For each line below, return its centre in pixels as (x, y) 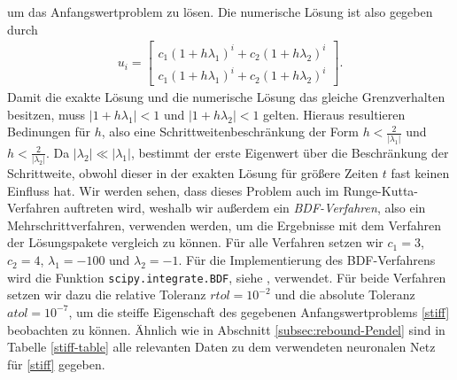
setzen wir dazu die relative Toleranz (107, 295)
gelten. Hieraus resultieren (334, 114)
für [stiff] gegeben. (56, 364)
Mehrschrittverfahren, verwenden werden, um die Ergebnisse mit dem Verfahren (225, 225)
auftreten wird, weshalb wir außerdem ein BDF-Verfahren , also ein (245, 208)
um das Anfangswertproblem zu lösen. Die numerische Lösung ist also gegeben (220, 12)
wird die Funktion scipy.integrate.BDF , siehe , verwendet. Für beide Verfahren (227, 277)
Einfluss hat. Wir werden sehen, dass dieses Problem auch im (173, 190)
